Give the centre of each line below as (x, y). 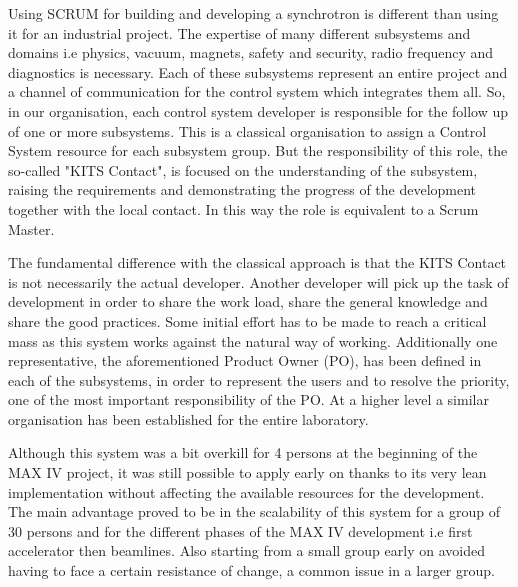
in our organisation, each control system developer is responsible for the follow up (258, 110)
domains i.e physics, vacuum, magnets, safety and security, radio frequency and (251, 52)
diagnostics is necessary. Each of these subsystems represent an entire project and (258, 71)
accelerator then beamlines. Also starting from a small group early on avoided (246, 550)
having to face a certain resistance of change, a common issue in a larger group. (251, 570)
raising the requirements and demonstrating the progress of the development (242, 189)
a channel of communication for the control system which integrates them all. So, (257, 91)
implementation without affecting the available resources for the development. (246, 491)
